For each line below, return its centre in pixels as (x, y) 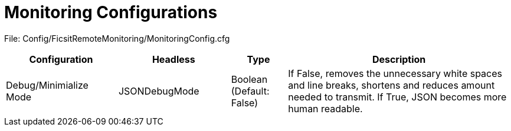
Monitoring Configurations (111, 12)
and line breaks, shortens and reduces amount (392, 85)
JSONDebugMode (159, 91)
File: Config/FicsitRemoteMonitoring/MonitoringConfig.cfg (117, 38)
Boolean (249, 79)
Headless (173, 59)
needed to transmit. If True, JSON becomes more (397, 97)
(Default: (250, 91)
